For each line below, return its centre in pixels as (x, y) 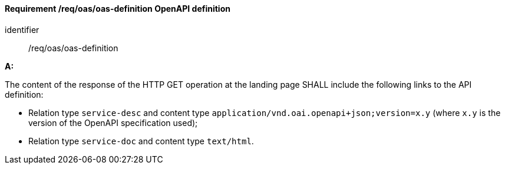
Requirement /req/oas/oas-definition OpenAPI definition (118, 9)
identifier (22, 29)
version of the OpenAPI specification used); (113, 122)
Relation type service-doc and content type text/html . (141, 141)
